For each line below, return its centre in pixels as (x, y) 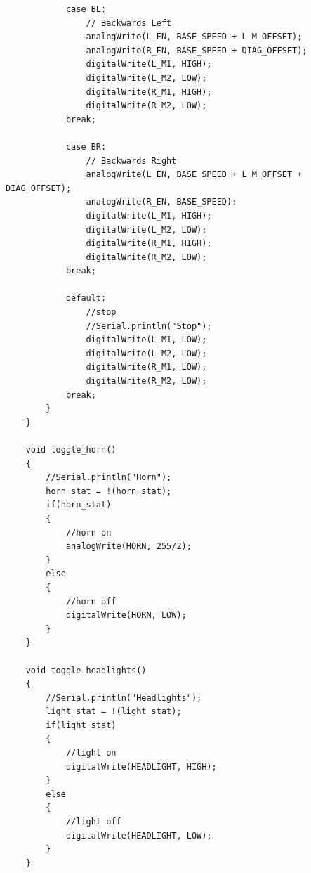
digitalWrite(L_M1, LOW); (146, 340)
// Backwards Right (131, 161)
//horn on (88, 532)
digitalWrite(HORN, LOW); (126, 615)
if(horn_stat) (79, 505)
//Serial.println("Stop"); (149, 326)
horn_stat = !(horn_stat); (109, 491)
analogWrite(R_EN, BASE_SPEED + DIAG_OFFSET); (197, 50)
